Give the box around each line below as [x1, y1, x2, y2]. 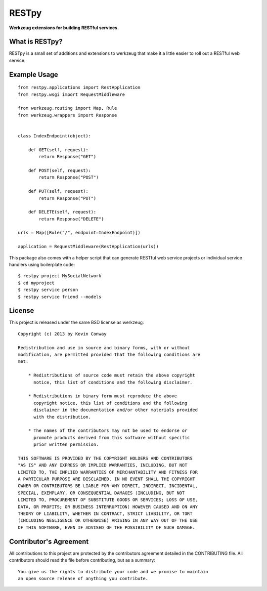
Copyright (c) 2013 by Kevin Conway [18, 331, 107, 337]
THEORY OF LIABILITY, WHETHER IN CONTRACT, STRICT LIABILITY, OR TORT [18, 511, 193, 516]
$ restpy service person [18, 287, 78, 293]
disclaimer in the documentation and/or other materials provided [33, 407, 198, 413]
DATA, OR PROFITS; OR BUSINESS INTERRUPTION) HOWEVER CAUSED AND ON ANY [18, 504, 198, 509]
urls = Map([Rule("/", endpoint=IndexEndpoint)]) [18, 230, 141, 236]
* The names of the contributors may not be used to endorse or [28, 428, 187, 433]
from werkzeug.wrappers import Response [18, 112, 117, 118]
